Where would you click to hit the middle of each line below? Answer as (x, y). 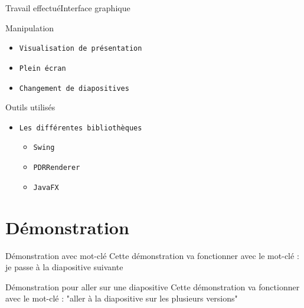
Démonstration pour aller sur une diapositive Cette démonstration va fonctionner (153, 286)
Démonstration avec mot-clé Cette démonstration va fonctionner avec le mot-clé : (152, 255)
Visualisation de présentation (81, 49)
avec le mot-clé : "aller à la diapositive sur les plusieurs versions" (122, 298)
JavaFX (46, 187)
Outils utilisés (30, 107)
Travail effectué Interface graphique (68, 8)
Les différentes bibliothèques (81, 128)
